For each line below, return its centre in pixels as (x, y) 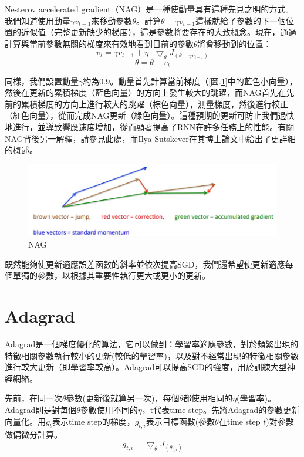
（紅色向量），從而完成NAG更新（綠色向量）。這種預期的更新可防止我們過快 (150, 115)
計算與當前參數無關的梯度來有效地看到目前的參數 (99, 43)
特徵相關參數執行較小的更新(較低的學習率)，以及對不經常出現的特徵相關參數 (152, 355)
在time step (239, 421)
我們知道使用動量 (38, 20)
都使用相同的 (208, 398)
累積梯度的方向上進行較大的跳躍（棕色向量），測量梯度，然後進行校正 (154, 104)
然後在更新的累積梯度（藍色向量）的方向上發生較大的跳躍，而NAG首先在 (146, 92)
